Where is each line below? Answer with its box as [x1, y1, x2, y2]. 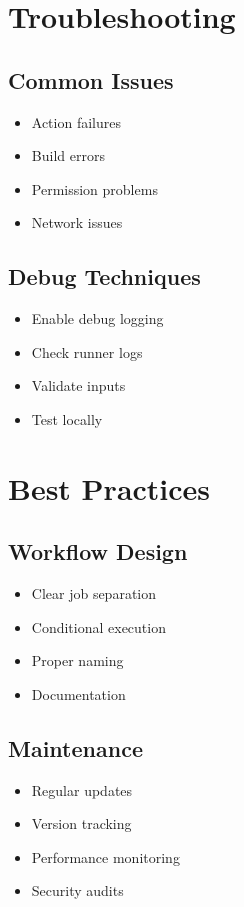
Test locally [31, 408, 103, 429]
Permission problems [31, 178, 158, 199]
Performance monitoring [31, 846, 180, 867]
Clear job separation [31, 583, 157, 604]
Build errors [31, 145, 105, 166]
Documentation [31, 683, 126, 704]
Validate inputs [31, 375, 126, 396]
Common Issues [8, 64, 174, 95]
